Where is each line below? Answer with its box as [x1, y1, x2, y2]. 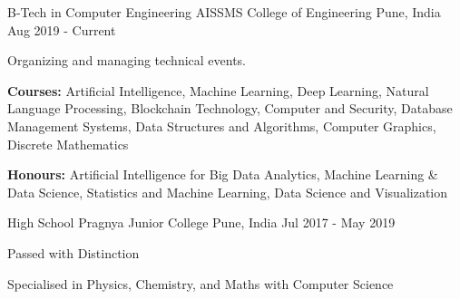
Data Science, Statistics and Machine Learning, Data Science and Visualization [7, 182, 448, 201]
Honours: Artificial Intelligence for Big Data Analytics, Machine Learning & [7, 165, 438, 184]
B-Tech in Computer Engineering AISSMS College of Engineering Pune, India [7, 3, 441, 21]
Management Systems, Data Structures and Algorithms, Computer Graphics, [7, 116, 436, 135]
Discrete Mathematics [7, 134, 129, 153]
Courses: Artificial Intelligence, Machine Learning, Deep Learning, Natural [7, 81, 429, 100]
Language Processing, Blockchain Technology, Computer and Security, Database [7, 99, 453, 118]
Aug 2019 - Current [7, 20, 116, 39]
